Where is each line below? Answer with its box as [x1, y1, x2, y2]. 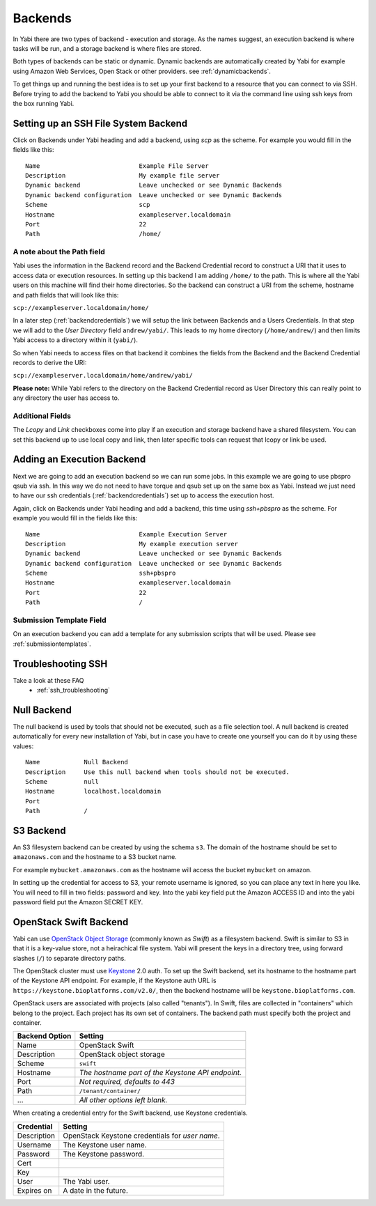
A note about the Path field [13, 247, 106, 257]
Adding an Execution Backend [13, 454, 146, 465]
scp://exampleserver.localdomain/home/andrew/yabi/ [13, 371, 194, 380]
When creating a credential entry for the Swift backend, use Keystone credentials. [13, 1108, 248, 1118]
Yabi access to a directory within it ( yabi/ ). [13, 336, 139, 344]
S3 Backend [13, 824, 66, 836]
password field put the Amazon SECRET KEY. [13, 897, 143, 906]
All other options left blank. [79, 1095, 168, 1105]
